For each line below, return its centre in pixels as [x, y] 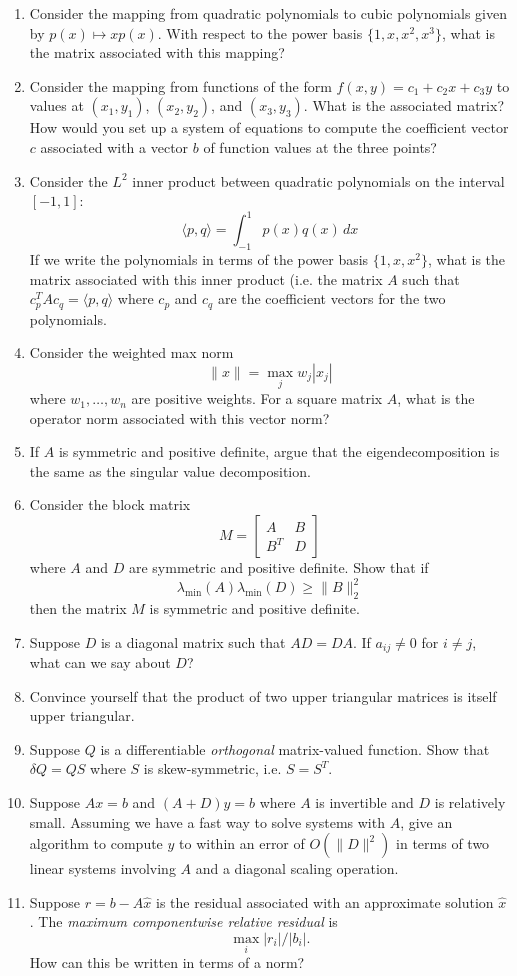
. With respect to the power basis [260, 32]
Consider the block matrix [110, 504]
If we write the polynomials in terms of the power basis [199, 259]
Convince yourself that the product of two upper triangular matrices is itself [263, 695]
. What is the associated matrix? [404, 105]
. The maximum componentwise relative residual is [183, 921]
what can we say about [100, 662]
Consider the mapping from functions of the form [180, 85]
